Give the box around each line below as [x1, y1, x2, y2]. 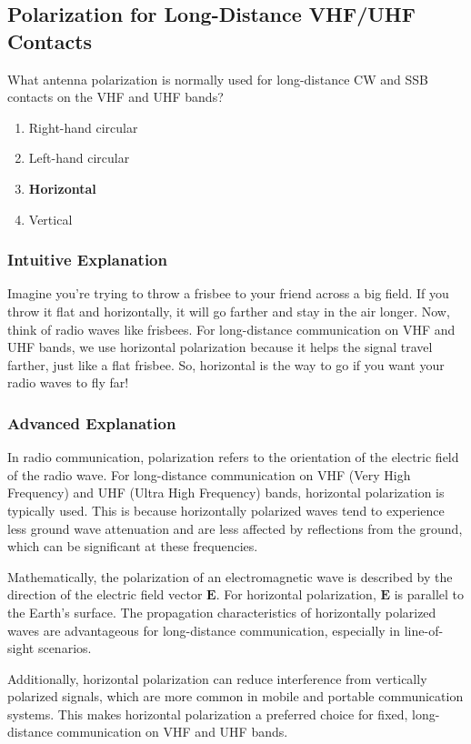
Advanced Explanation [7, 411, 176, 434]
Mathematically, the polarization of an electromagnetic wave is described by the [7, 567, 453, 586]
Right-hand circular [28, 117, 138, 136]
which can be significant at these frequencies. [7, 537, 258, 556]
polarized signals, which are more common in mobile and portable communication [7, 687, 464, 706]
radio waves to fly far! [7, 373, 129, 392]
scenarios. [37, 638, 92, 658]
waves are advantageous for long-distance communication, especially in [7, 620, 401, 639]
